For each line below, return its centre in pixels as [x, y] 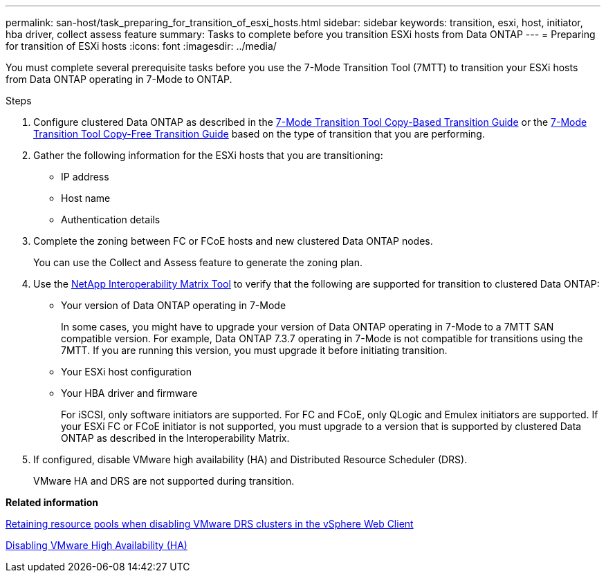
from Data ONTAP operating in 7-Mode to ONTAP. [119, 79]
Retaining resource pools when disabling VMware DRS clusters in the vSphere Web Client [210, 524]
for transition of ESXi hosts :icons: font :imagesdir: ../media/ [141, 46]
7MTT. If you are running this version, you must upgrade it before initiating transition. [254, 350]
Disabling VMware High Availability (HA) [97, 545]
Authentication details [111, 220]
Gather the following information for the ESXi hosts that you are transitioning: [208, 155]
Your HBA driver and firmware [129, 393]
